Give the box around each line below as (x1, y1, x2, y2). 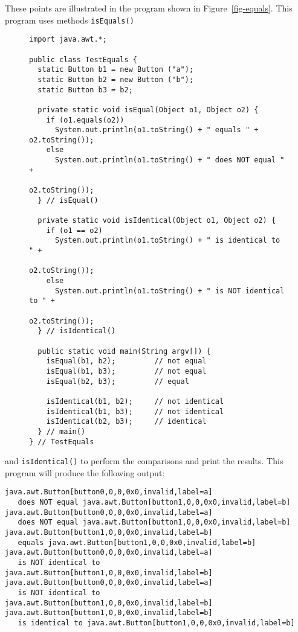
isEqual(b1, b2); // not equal (46, 357, 207, 366)
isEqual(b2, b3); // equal (46, 377, 189, 386)
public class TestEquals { (29, 55, 137, 64)
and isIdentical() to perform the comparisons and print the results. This (5, 455, 283, 467)
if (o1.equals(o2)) (46, 115, 125, 124)
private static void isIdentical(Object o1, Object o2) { (37, 216, 276, 225)
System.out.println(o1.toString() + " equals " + (54, 126, 259, 135)
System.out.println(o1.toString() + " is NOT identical (54, 286, 285, 295)
